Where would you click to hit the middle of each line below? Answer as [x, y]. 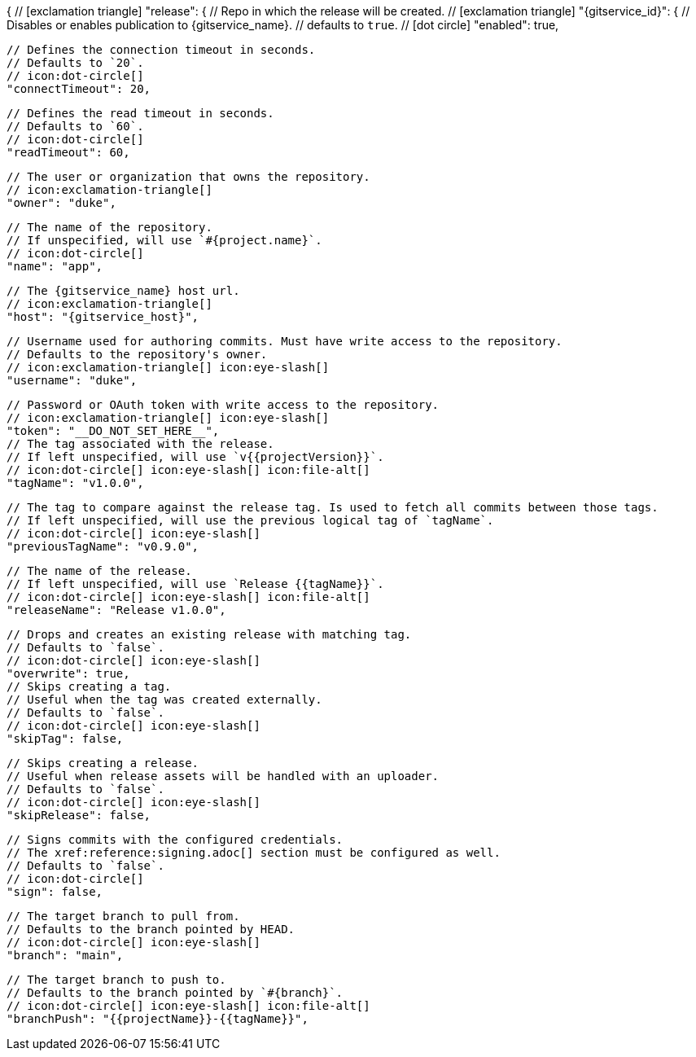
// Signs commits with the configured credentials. [175, 840]
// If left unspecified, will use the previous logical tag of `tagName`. [250, 520]
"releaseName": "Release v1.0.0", [116, 610]
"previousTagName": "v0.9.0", [103, 546]
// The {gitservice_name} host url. [123, 291]
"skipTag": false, [65, 739]
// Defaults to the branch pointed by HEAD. [151, 929]
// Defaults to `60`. [75, 126]
